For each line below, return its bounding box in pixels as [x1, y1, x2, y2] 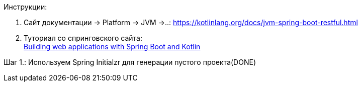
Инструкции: [4, 3, 47, 11]
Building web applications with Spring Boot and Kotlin [24, 42, 201, 51]
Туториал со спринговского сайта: [24, 34, 143, 42]
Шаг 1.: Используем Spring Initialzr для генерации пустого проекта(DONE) [4, 58, 256, 66]
